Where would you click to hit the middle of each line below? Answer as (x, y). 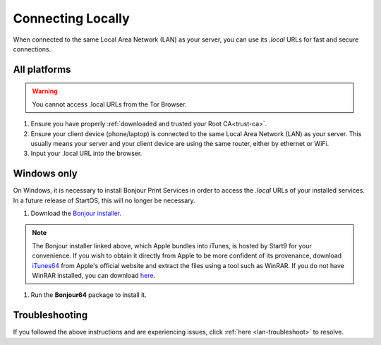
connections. (32, 49)
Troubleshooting (50, 315)
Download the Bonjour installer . (76, 213)
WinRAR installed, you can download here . (93, 275)
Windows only (45, 174)
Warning (45, 91)
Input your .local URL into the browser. (86, 153)
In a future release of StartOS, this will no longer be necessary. (104, 200)
